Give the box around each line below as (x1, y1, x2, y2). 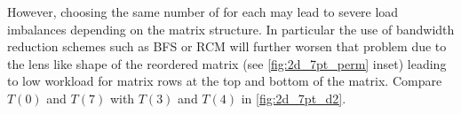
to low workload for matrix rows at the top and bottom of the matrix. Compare (7, 72, 442, 90)
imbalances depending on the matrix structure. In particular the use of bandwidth (7, 19, 455, 38)
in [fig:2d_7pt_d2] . (241, 88, 346, 107)
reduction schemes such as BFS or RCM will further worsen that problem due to (7, 37, 447, 56)
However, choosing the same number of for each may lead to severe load (7, 3, 399, 20)
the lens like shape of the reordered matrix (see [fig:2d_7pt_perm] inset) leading (7, 54, 447, 72)
